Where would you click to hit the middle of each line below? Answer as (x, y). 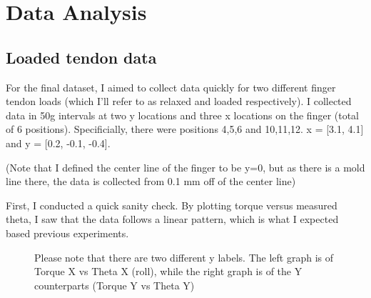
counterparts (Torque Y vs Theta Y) (115, 285)
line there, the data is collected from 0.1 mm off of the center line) (151, 181)
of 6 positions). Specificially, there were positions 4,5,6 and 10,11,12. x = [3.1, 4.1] (185, 129)
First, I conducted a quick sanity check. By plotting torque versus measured (172, 205)
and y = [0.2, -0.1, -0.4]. (58, 143)
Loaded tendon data (81, 57)
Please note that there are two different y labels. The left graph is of (184, 257)
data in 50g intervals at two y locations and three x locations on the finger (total (183, 115)
